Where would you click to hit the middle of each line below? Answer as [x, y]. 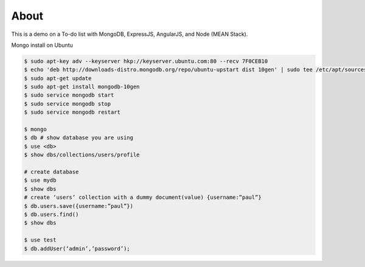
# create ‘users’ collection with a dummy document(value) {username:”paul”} [143, 197]
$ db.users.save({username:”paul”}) [79, 206]
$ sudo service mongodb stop [68, 104]
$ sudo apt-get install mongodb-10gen [82, 87]
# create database [51, 172]
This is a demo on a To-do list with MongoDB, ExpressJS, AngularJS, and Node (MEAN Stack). [130, 34]
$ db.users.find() [51, 214]
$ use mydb [40, 180]
